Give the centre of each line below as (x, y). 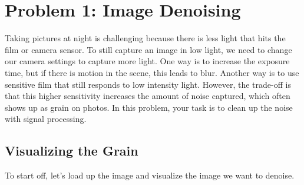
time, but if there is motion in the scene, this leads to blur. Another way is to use (152, 72)
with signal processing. (46, 119)
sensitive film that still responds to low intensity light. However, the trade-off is (148, 84)
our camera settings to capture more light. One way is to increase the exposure (147, 61)
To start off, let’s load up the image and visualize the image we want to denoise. (150, 175)
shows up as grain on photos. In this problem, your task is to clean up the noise (149, 107)
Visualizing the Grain (72, 151)
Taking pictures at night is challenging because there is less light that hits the (145, 38)
